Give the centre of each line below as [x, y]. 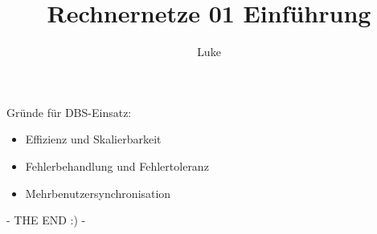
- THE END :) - [46, 220]
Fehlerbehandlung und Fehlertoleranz [117, 165]
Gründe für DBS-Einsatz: [69, 112]
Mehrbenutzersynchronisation [98, 193]
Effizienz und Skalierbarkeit [93, 139]
